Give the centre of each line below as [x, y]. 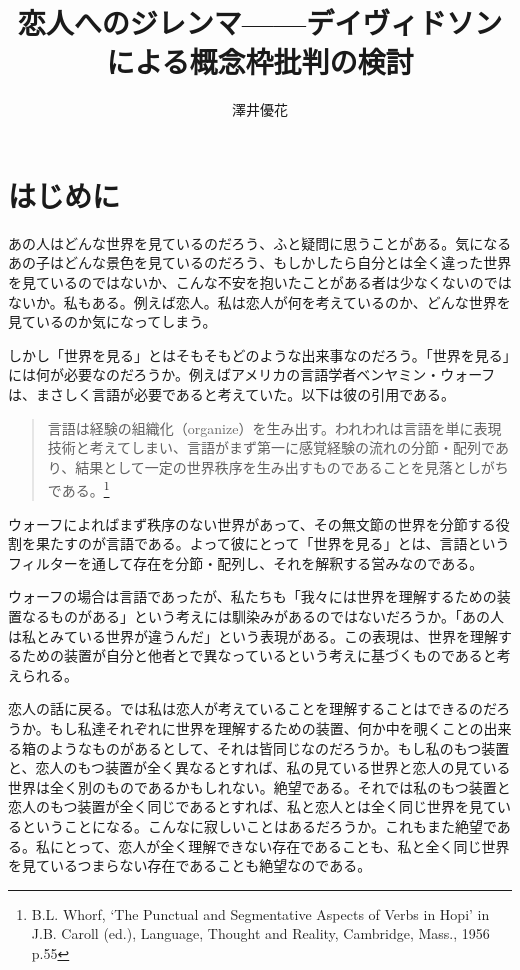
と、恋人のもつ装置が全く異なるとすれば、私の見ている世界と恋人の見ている [259, 767]
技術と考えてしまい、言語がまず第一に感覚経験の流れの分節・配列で [271, 447]
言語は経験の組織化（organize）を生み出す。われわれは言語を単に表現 [274, 427]
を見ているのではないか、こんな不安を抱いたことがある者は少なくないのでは [260, 282]
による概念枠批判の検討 [260, 61]
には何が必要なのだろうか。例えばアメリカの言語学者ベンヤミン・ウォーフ [252, 374]
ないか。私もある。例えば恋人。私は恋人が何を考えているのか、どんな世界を [259, 301]
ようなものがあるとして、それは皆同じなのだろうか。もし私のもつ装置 [279, 747]
